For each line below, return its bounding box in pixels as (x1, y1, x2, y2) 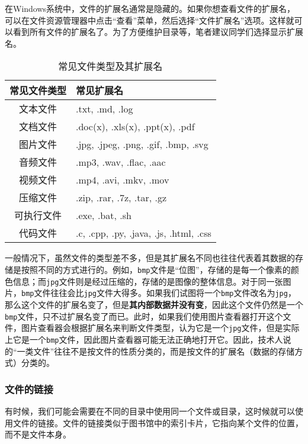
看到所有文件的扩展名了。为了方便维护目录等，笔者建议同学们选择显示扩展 (12, 25, 303, 38)
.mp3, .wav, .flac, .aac (76, 155, 166, 169)
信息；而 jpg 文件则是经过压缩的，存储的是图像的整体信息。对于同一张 (12, 275, 283, 287)
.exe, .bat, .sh (76, 208, 131, 222)
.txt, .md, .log (76, 101, 133, 115)
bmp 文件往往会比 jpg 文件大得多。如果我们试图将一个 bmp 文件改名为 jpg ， (21, 287, 296, 299)
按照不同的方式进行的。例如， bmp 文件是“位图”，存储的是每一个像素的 (21, 263, 291, 275)
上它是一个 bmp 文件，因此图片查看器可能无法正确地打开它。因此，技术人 (5, 333, 283, 345)
